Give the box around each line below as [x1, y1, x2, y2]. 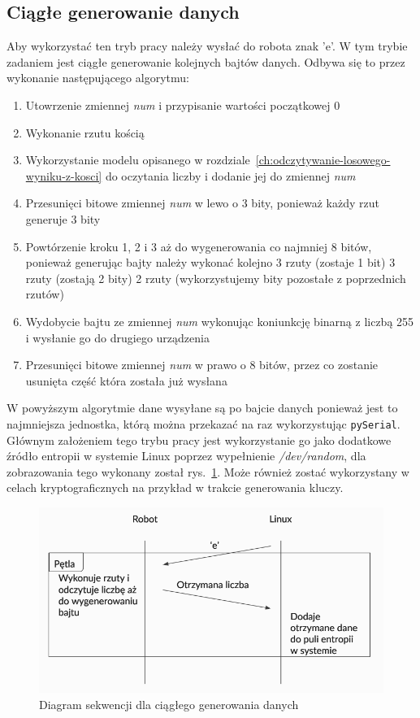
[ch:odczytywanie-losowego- [255, 151, 391, 168]
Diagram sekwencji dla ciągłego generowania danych [39, 695, 299, 712]
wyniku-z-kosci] [25, 167, 102, 184]
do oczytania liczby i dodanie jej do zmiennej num [105, 167, 356, 184]
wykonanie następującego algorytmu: [6, 69, 189, 86]
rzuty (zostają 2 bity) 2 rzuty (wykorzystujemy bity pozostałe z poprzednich [25, 269, 406, 286]
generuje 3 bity [25, 210, 101, 227]
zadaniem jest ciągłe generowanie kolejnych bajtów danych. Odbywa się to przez [6, 53, 405, 70]
